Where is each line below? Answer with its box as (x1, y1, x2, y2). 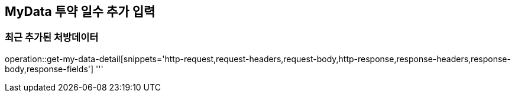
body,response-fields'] (5, 63, 94, 74)
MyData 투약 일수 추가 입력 (5, 4, 156, 19)
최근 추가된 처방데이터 (5, 31, 99, 44)
